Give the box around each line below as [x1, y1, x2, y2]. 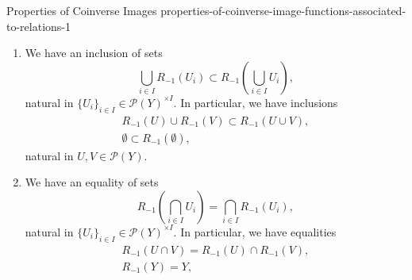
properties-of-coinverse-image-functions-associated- [160, 2, 406, 18]
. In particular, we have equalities [173, 223, 337, 240]
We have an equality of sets [25, 174, 159, 190]
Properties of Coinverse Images [6, 2, 157, 18]
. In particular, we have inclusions [173, 94, 338, 110]
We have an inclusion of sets [25, 44, 163, 61]
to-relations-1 [6, 17, 71, 34]
